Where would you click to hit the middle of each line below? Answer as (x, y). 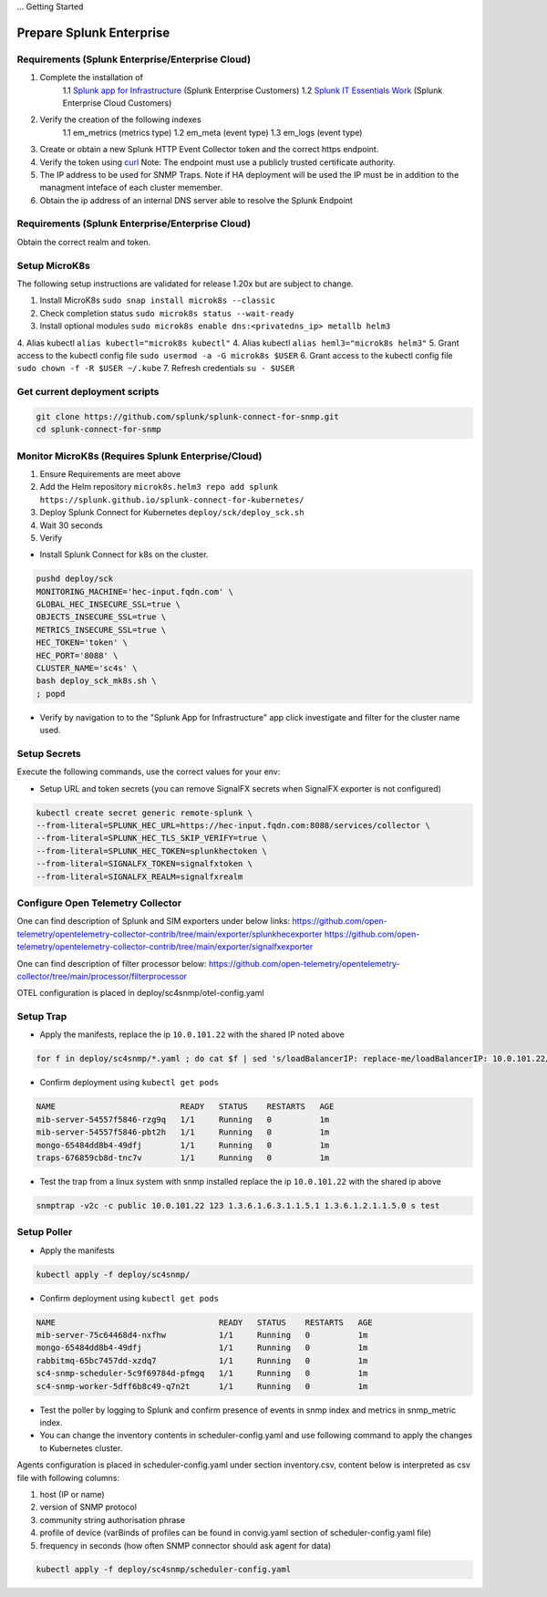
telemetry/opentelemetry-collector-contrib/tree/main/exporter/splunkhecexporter (170, 934)
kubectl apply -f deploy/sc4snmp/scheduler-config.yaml (164, 1570)
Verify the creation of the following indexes (120, 119)
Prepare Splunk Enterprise (93, 32)
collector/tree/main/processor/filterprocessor (102, 976)
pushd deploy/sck (75, 579)
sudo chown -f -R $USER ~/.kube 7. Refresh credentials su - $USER (156, 368)
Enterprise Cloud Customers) (117, 103)
